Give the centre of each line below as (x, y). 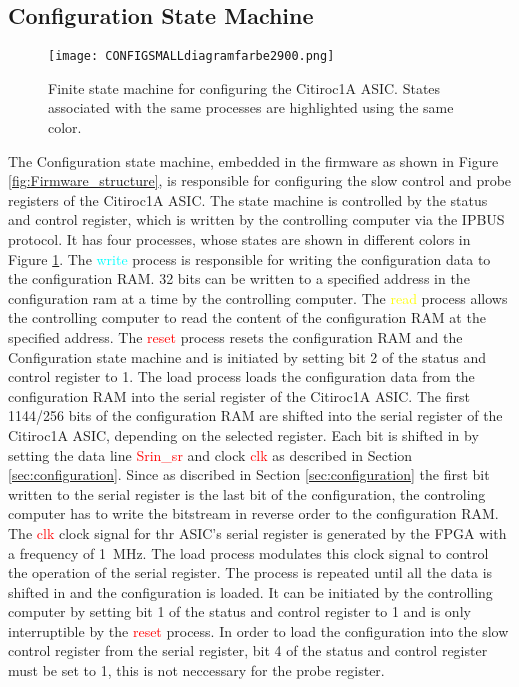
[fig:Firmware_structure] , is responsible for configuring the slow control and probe (260, 180)
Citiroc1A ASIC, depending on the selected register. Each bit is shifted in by (243, 434)
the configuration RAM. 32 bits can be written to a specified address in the (239, 278)
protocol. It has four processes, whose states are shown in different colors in (239, 239)
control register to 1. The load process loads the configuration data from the (241, 376)
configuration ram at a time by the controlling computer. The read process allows (258, 297)
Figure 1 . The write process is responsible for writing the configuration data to (249, 258)
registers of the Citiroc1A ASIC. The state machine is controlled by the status (248, 199)
